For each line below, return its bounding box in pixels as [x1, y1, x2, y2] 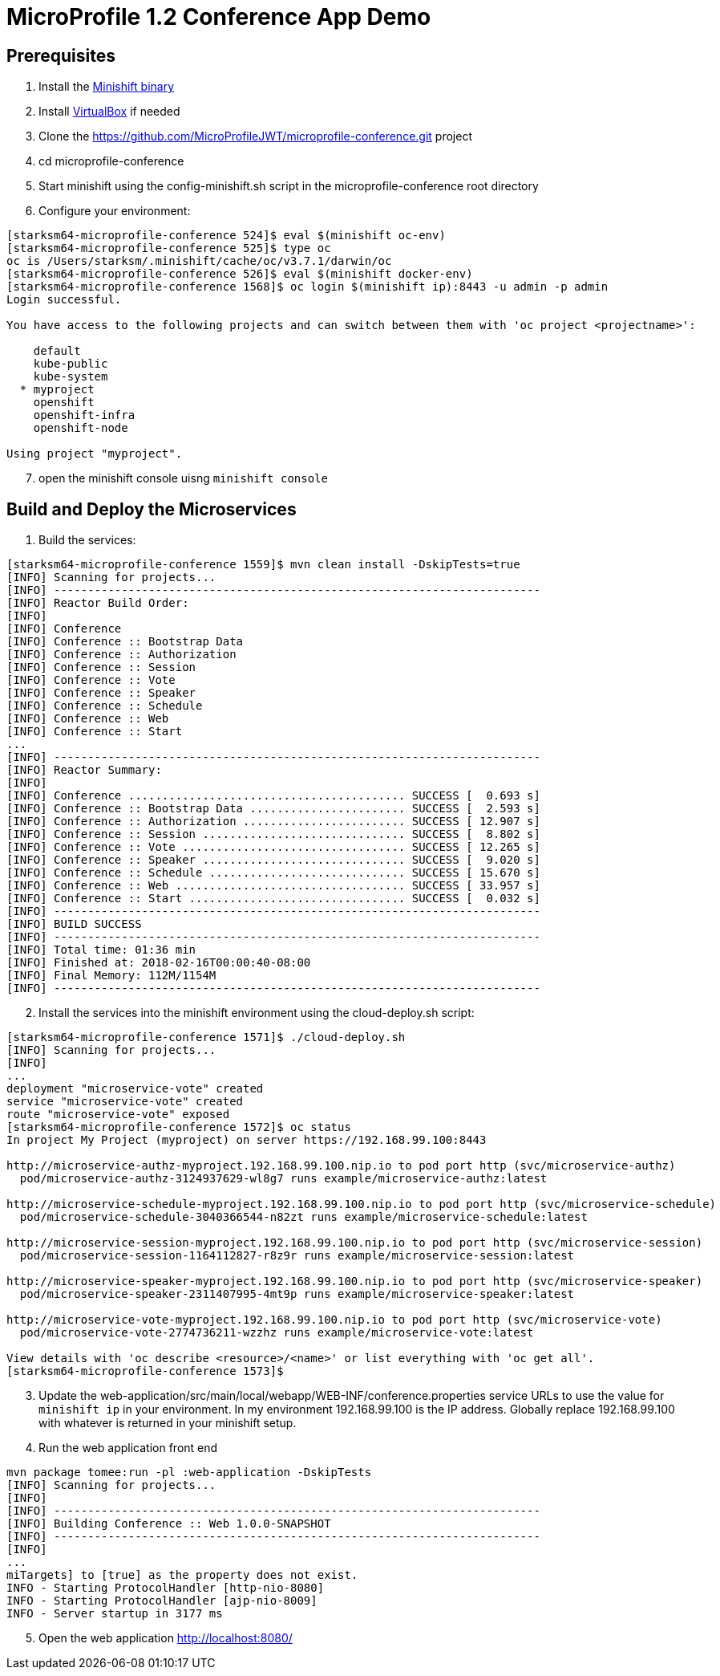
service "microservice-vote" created [6, 1095, 244, 1109]
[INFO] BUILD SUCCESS [6, 917, 142, 931]
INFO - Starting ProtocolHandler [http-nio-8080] [6, 1581, 325, 1595]
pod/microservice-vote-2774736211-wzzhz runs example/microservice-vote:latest [19, 1326, 534, 1340]
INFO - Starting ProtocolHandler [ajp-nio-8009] [6, 1594, 318, 1608]
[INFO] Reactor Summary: [6, 763, 162, 777]
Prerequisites [6, 45, 115, 66]
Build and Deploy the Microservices [6, 498, 297, 519]
